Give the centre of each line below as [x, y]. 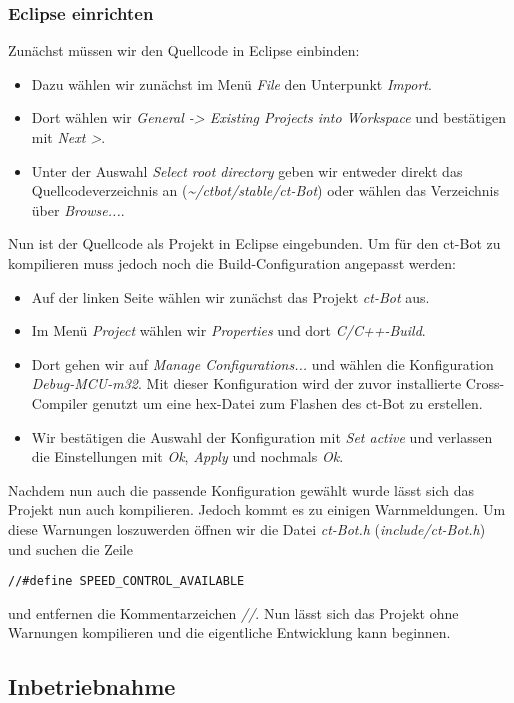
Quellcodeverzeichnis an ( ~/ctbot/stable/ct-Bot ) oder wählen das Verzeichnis [265, 190]
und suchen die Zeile [70, 548]
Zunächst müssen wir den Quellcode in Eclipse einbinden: [184, 50]
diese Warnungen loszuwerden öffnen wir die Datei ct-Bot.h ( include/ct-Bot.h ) [247, 528]
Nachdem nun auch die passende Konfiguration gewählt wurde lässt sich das [241, 489]
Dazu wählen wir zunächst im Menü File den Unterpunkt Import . [231, 83]
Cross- [485, 383]
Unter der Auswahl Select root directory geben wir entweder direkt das [247, 170]
